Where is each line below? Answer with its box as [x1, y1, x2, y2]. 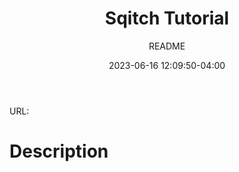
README [148, 40, 186, 52]
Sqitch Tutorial [104, 7, 230, 30]
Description [9, 140, 109, 163]
